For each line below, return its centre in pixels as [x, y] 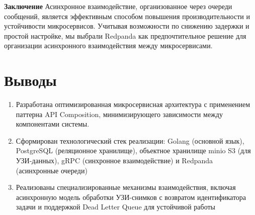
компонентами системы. [53, 124]
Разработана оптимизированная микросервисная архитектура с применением [133, 104]
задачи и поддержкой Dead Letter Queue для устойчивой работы [115, 207]
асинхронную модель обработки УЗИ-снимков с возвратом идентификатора [131, 197]
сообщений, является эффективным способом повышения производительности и [127, 16]
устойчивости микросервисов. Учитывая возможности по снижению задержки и [127, 26]
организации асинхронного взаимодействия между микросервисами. [108, 45]
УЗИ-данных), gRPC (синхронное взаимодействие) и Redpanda [114, 160]
